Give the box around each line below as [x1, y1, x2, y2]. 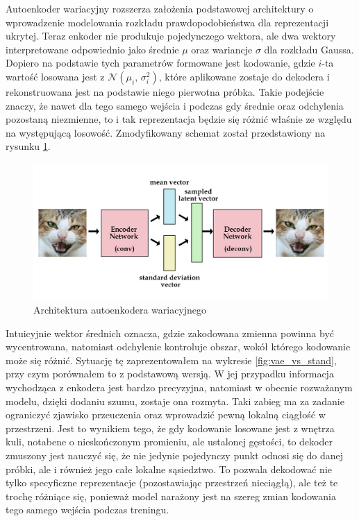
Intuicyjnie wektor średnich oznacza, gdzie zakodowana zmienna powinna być [6, 325, 335, 340]
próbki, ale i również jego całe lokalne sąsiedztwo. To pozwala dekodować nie [6, 461, 332, 476]
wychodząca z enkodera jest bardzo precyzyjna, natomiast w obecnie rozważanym [6, 380, 353, 394]
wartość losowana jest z [6, 69, 105, 83]
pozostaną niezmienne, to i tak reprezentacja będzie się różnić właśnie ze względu [6, 112, 352, 126]
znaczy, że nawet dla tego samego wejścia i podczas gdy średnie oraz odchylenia [6, 98, 344, 112]
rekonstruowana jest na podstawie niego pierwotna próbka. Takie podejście [6, 84, 324, 99]
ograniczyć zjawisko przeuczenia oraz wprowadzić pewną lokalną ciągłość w [6, 407, 326, 422]
